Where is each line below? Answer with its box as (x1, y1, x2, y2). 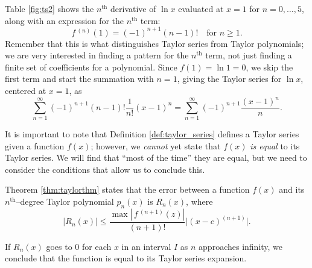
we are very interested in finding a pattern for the (5, 49, 189, 61)
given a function (5, 139, 65, 152)
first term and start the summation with (5, 72, 154, 85)
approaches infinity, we (199, 240, 283, 252)
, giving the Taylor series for (177, 72, 282, 85)
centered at (5, 84, 46, 97)
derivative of (110, 2, 156, 14)
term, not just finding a (205, 49, 292, 61)
